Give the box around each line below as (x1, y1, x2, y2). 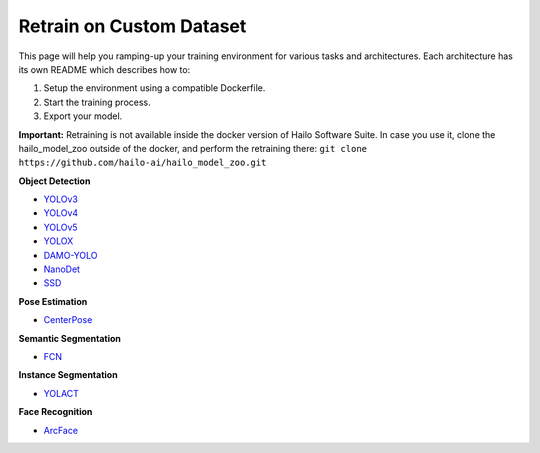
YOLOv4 (43, 207, 79, 219)
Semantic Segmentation (18, 332, 122, 344)
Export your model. (43, 110, 123, 122)
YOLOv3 (43, 193, 79, 205)
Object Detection (18, 175, 91, 187)
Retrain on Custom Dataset (18, 15, 247, 37)
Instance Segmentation (18, 369, 119, 381)
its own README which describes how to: (18, 63, 191, 75)
